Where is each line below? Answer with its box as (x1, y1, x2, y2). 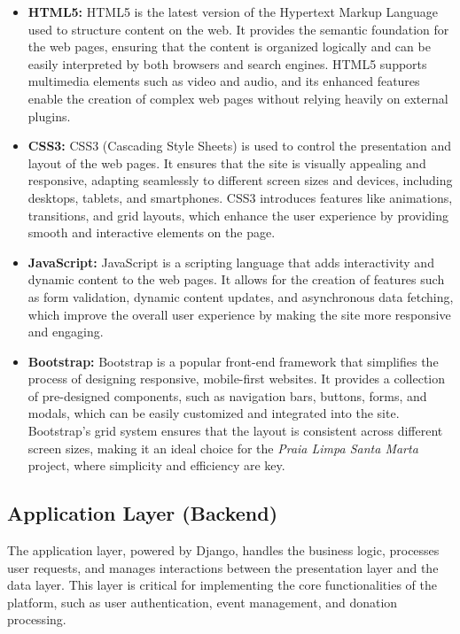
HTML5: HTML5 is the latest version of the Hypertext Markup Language (27, 3, 438, 20)
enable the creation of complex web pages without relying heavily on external (27, 89, 448, 107)
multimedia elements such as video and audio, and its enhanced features (27, 72, 420, 90)
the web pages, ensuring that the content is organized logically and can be (27, 37, 431, 56)
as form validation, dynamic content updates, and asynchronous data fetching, (27, 287, 454, 305)
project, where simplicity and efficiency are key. (27, 456, 285, 475)
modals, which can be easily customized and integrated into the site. (27, 404, 400, 422)
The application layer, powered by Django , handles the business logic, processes (7, 541, 440, 560)
